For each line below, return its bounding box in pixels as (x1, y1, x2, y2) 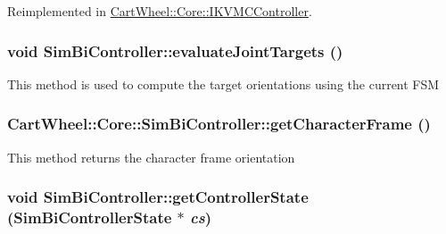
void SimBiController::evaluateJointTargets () (7, 39, 343, 62)
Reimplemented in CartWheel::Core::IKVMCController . (7, 2, 312, 20)
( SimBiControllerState (7, 206, 172, 229)
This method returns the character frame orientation (7, 147, 295, 166)
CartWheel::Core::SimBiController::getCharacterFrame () (7, 113, 431, 135)
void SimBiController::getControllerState (7, 186, 309, 208)
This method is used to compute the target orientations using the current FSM (7, 74, 440, 93)
